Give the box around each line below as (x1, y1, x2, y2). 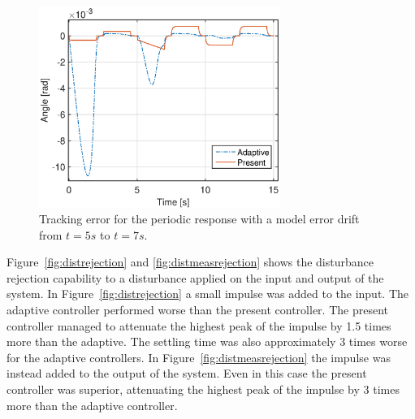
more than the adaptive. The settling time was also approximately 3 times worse (6, 333, 408, 350)
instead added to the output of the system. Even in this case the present (6, 365, 367, 382)
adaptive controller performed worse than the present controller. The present (6, 301, 388, 318)
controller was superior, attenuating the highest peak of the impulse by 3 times (6, 381, 400, 398)
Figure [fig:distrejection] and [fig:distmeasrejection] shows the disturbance (6, 253, 374, 270)
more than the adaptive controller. (6, 396, 178, 413)
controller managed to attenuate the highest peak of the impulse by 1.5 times (6, 317, 391, 334)
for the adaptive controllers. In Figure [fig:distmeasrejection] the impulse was (6, 348, 391, 365)
